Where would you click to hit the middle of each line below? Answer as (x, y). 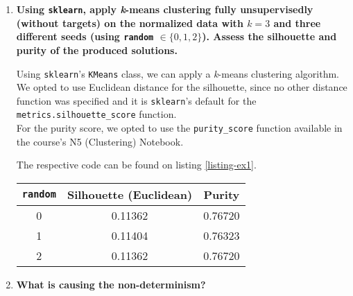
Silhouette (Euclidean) (130, 194)
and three (297, 23)
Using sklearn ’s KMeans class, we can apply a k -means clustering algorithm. (178, 73)
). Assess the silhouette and (269, 36)
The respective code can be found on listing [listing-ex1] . (136, 165)
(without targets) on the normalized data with (130, 23)
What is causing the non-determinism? (111, 284)
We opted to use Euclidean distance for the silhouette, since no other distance (182, 87)
